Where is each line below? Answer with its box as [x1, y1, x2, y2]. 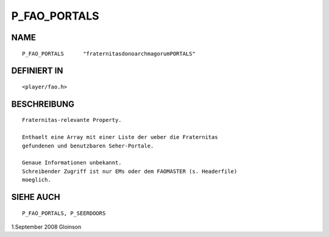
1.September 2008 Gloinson [11, 223, 82, 230]
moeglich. [22, 177, 51, 183]
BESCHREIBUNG [11, 99, 75, 109]
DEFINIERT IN [11, 66, 63, 76]
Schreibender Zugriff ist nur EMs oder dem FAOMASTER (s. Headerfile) [22, 168, 238, 175]
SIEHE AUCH [11, 192, 60, 202]
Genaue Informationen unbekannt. [22, 159, 122, 166]
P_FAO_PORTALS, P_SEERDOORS [22, 210, 106, 216]
